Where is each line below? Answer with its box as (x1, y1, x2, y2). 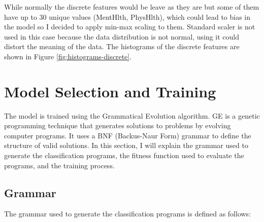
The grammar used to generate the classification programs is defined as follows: (4, 208, 251, 219)
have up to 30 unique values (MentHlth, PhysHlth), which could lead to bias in (4, 11, 251, 22)
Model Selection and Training (4, 81, 216, 101)
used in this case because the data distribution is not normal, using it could (4, 31, 240, 42)
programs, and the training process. (4, 160, 115, 170)
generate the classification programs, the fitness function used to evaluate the (4, 150, 244, 161)
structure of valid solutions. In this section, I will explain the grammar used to (4, 140, 248, 151)
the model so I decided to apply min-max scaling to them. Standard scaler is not (4, 21, 255, 32)
